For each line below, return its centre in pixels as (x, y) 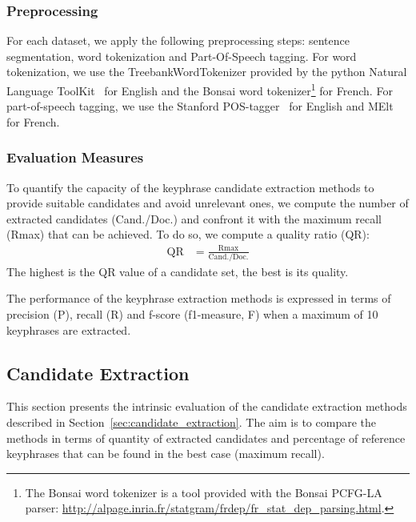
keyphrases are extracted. (69, 329)
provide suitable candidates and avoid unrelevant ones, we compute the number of (208, 203)
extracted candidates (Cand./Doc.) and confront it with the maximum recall (194, 218)
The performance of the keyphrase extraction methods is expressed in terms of (199, 298)
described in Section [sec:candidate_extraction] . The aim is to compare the (191, 422)
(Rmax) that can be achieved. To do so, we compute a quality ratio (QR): (188, 234)
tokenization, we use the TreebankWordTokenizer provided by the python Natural (207, 72)
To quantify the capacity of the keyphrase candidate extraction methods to (190, 187)
